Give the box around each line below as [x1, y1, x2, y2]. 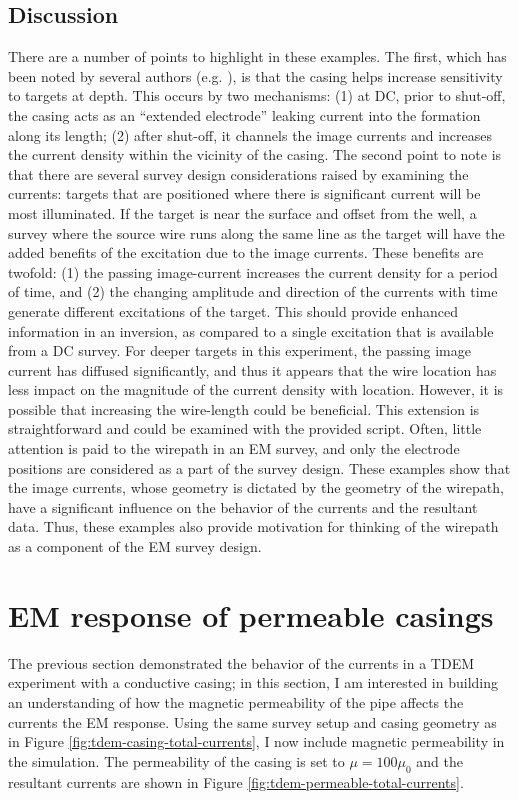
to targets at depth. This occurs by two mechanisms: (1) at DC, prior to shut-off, [8, 85, 506, 106]
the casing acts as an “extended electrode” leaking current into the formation [8, 104, 481, 125]
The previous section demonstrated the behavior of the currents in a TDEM [8, 652, 475, 673]
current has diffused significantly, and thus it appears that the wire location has [8, 359, 497, 380]
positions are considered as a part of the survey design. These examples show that [8, 457, 511, 478]
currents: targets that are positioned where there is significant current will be [8, 183, 481, 204]
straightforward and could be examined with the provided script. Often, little [8, 418, 482, 439]
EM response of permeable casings [8, 594, 494, 635]
